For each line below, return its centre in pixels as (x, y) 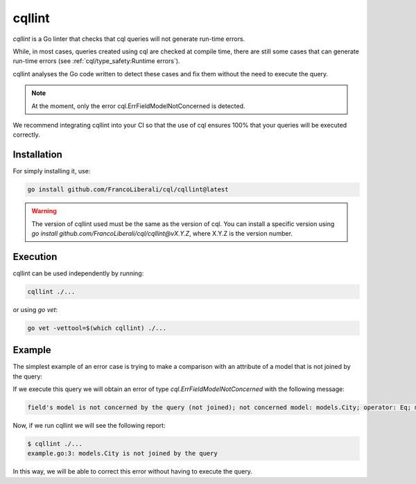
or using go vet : (35, 309)
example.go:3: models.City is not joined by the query (122, 453)
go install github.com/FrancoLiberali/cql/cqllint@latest (128, 190)
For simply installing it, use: (52, 171)
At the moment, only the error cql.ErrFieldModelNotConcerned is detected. (138, 106)
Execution (35, 257)
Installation (37, 155)
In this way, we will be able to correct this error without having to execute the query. (133, 472)
